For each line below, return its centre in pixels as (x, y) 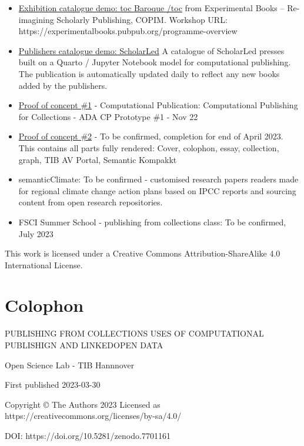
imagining (36, 19)
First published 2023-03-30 (53, 385)
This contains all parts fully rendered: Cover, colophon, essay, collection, (149, 147)
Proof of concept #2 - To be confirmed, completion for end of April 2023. (151, 136)
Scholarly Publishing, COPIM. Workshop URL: (142, 19)
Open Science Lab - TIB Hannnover (70, 365)
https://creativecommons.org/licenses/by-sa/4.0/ (93, 416)
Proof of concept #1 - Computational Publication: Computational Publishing (158, 105)
